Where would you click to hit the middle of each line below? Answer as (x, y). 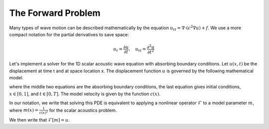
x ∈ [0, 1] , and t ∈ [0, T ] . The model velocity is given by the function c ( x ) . (85, 94)
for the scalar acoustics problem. (83, 110)
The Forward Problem (55, 13)
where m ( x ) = (24, 110)
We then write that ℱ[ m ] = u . (39, 120)
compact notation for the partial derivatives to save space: (69, 34)
